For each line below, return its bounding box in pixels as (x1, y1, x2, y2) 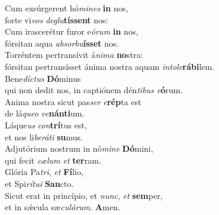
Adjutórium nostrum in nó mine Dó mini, (5, 142, 153, 155)
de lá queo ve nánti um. (5, 107, 85, 119)
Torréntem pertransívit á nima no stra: (5, 48, 143, 61)
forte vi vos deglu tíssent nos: (5, 13, 109, 26)
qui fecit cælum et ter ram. (5, 153, 101, 166)
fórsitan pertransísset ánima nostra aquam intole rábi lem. (5, 60, 215, 72)
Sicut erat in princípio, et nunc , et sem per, (5, 189, 163, 201)
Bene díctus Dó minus (5, 72, 81, 84)
